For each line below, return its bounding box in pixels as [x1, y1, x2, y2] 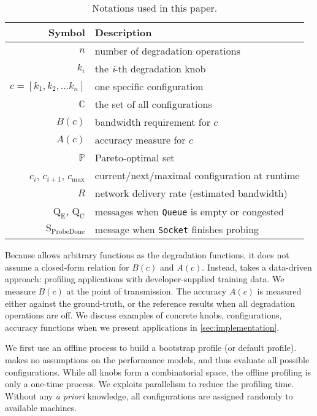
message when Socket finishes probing [94, 222, 259, 237]
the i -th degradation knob [94, 61, 206, 75]
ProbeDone [51, 228, 85, 236]
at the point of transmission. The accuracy [66, 284, 227, 297]
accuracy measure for [94, 133, 186, 147]
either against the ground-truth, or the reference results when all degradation [5, 296, 296, 309]
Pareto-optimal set [94, 150, 175, 164]
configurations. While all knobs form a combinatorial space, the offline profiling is [5, 365, 311, 378]
